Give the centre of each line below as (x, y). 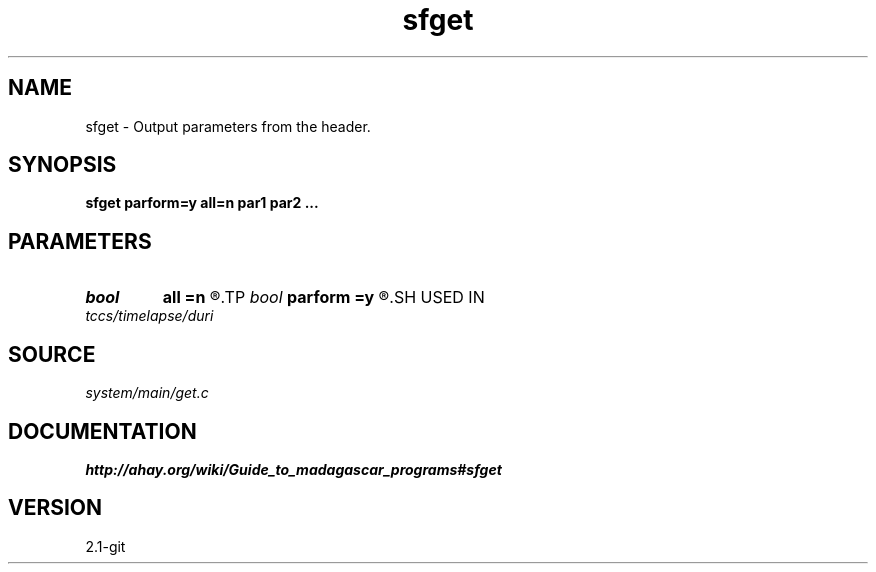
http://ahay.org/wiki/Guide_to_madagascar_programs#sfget (293, 469)
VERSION (55, 508)
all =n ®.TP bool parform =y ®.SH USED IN (323, 297)
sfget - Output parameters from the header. (228, 126)
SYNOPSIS (62, 165)
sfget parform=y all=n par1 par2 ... (202, 203)
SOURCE (52, 354)
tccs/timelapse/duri (149, 316)
